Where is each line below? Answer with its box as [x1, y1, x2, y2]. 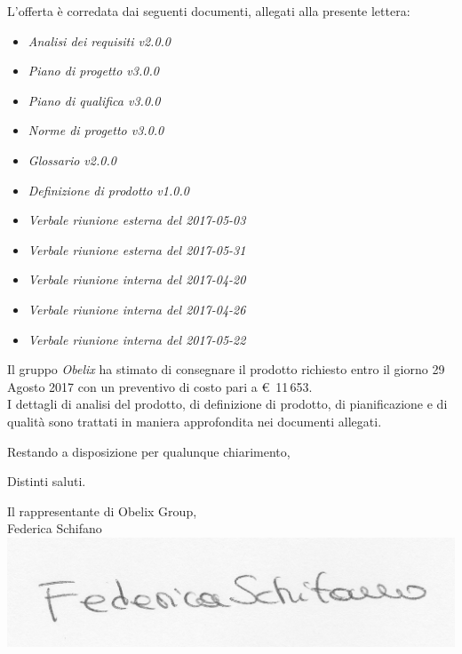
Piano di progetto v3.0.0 [28, 61, 159, 80]
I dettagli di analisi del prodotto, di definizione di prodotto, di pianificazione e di [7, 395, 448, 413]
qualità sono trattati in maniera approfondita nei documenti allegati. [7, 411, 382, 430]
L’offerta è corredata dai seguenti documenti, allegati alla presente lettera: [7, 2, 410, 20]
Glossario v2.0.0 [28, 150, 116, 169]
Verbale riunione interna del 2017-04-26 [28, 299, 246, 318]
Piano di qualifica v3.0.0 [28, 91, 161, 109]
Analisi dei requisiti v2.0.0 [28, 31, 171, 50]
